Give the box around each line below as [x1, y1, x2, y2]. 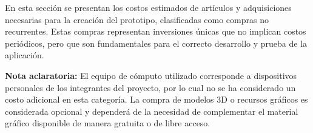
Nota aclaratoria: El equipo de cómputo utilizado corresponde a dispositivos [5, 69, 297, 81]
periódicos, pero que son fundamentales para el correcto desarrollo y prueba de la [5, 36, 308, 49]
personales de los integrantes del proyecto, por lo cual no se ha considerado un [5, 81, 296, 94]
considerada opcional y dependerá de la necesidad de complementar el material [5, 104, 298, 117]
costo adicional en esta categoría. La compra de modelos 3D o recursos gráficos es [5, 93, 308, 106]
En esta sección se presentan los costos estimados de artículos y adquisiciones [5, 1, 292, 13]
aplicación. [5, 49, 44, 61]
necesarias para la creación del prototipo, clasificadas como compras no [5, 13, 269, 26]
